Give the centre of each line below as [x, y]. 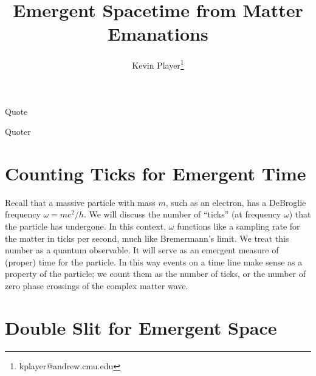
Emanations [158, 34]
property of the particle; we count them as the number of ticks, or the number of [156, 274]
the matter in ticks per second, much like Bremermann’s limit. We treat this [147, 238]
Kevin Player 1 [158, 64]
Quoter [18, 132]
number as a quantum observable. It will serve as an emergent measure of [142, 250]
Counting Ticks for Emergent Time [156, 173]
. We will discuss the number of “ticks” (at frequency [182, 214]
